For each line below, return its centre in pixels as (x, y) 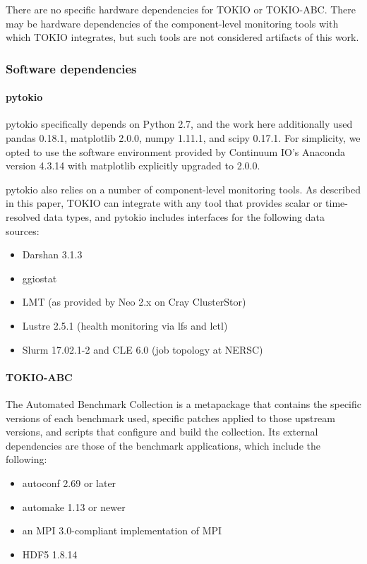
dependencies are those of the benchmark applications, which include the (163, 445)
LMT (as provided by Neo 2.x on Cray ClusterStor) (134, 302)
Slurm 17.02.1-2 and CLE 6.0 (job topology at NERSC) (143, 349)
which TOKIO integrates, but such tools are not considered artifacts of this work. (182, 37)
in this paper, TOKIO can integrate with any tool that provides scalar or (164, 203)
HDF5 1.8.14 (50, 554)
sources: (23, 230)
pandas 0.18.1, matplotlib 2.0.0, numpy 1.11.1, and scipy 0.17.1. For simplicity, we (183, 138)
